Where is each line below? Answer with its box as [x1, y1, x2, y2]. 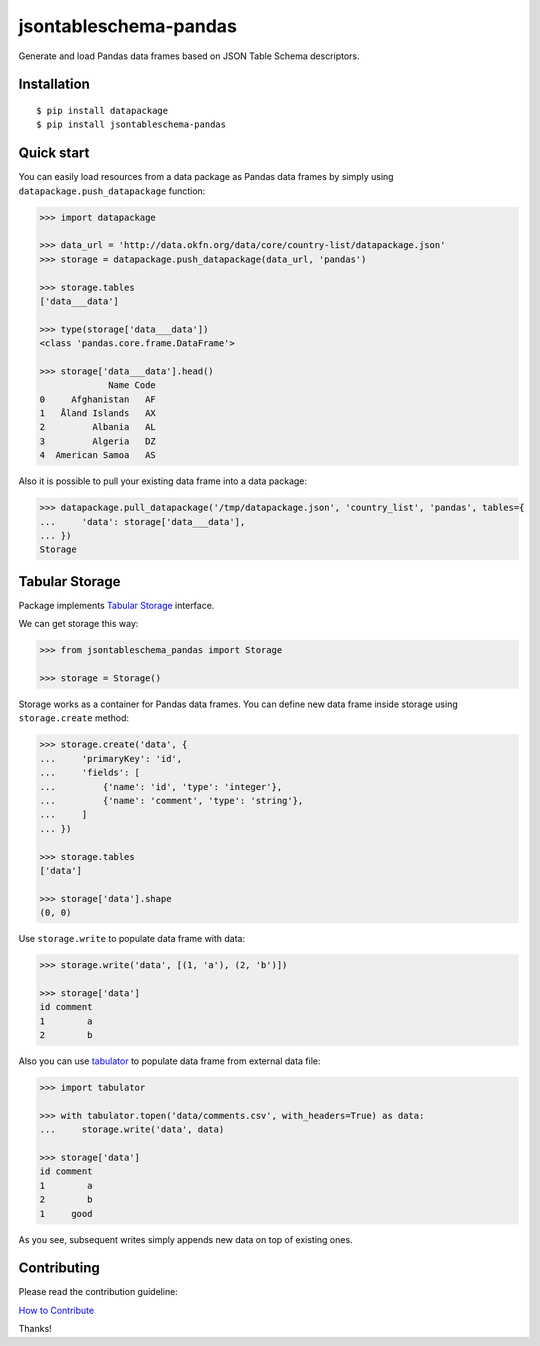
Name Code [108, 380, 157, 391]
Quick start [18, 145, 90, 162]
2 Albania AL [39, 421, 157, 433]
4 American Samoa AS [39, 450, 157, 461]
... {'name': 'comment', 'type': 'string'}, [39, 795, 304, 806]
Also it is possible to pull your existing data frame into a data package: [18, 475, 308, 487]
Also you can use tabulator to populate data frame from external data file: [18, 1055, 321, 1067]
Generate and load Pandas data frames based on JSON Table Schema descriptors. [18, 50, 360, 62]
